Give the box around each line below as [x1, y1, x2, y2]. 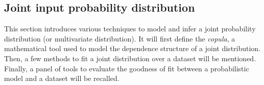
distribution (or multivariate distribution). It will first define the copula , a [4, 33, 235, 44]
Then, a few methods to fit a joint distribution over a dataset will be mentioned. [4, 53, 256, 63]
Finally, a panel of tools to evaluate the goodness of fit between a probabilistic [4, 63, 249, 73]
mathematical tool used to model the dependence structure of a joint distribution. [4, 43, 261, 54]
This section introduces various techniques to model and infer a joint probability [4, 23, 256, 34]
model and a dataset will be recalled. [4, 73, 119, 83]
